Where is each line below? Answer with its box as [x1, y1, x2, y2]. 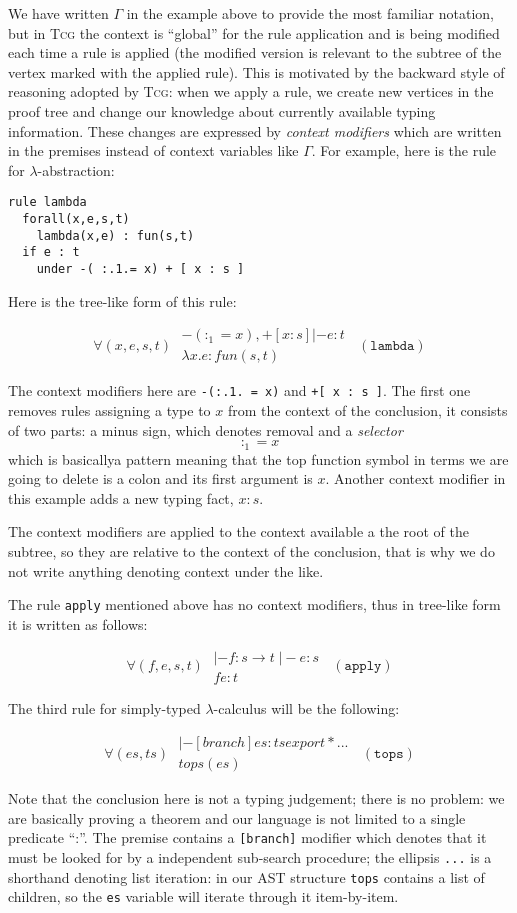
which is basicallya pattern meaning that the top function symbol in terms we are [8, 448, 509, 469]
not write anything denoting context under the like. [8, 560, 324, 581]
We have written [8, 3, 109, 23]
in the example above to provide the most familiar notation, [126, 3, 494, 23]
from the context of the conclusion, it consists [227, 399, 508, 420]
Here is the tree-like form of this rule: [8, 290, 237, 311]
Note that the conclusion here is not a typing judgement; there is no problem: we [8, 788, 505, 809]
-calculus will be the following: [213, 698, 400, 719]
